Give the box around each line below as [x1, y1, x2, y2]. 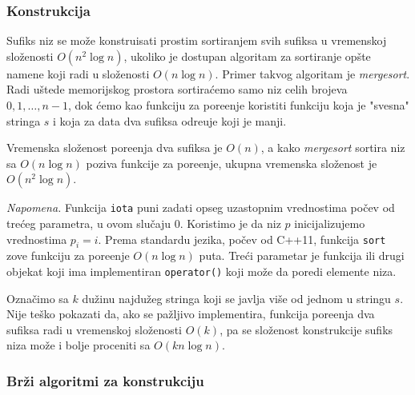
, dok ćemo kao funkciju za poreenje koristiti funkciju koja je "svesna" [67, 97, 409, 113]
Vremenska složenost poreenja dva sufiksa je [6, 139, 223, 156]
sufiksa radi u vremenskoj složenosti [6, 321, 183, 337]
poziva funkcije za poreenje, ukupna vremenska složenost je [86, 154, 377, 171]
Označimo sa [6, 289, 69, 306]
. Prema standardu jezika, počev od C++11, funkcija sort [98, 230, 386, 247]
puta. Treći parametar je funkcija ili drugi [199, 247, 405, 264]
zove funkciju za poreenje [6, 247, 130, 264]
